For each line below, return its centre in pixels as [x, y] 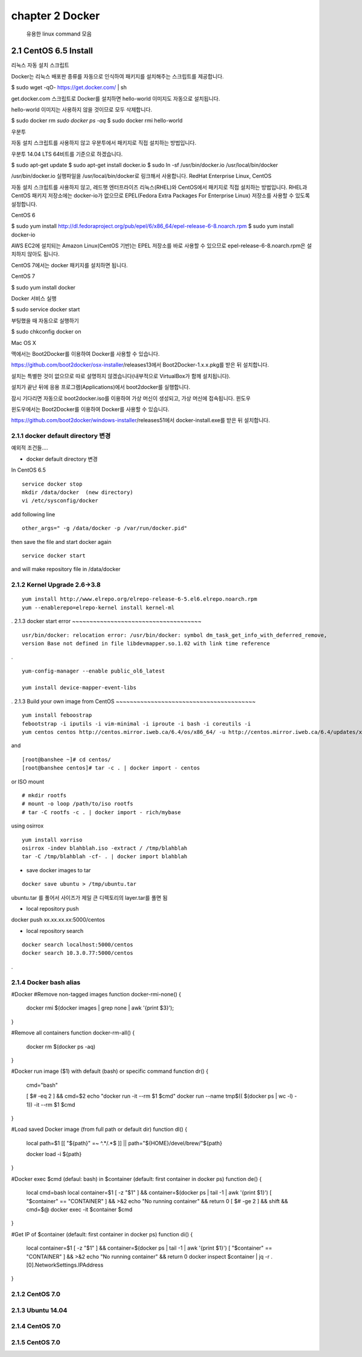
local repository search [55, 931]
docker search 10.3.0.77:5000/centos [78, 953]
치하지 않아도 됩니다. [35, 254]
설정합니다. [24, 204]
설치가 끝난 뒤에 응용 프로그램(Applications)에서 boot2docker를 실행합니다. [101, 387]
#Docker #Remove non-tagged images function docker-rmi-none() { [96, 994]
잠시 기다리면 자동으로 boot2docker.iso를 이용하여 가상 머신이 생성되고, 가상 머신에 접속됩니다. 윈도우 [131, 398]
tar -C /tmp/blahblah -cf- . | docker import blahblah [105, 857]
